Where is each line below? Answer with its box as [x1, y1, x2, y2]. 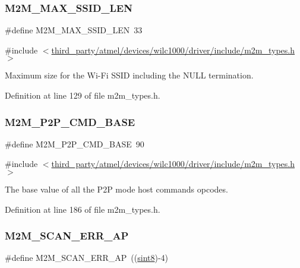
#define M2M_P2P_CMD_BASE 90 [5, 137, 144, 150]
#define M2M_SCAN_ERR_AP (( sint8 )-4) [5, 251, 169, 264]
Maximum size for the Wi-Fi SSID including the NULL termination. [5, 69, 254, 81]
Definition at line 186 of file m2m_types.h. [5, 203, 160, 215]
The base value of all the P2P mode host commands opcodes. [5, 183, 228, 195]
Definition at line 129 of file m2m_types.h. [5, 89, 160, 101]
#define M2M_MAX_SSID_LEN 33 [5, 24, 143, 36]
